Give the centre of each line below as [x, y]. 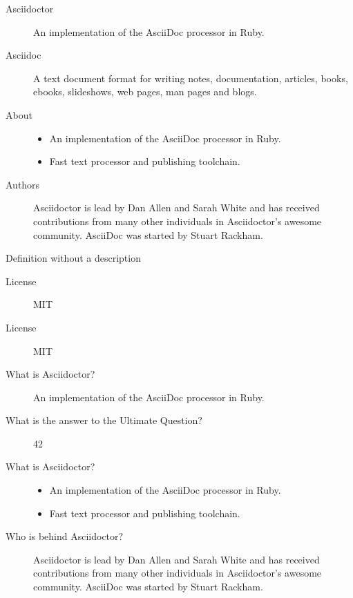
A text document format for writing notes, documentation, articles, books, [191, 78]
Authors [23, 184]
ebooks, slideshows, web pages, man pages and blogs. [145, 91]
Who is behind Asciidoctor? [65, 536]
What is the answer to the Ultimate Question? [104, 420]
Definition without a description [73, 258]
